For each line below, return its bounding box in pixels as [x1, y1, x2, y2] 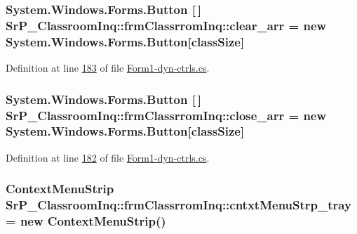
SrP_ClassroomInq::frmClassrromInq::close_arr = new [6, 106, 327, 124]
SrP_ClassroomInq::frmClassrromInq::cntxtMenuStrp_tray [6, 196, 351, 214]
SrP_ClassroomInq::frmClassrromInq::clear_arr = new [6, 16, 327, 34]
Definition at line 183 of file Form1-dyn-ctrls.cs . [6, 60, 210, 75]
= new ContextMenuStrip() [6, 212, 166, 230]
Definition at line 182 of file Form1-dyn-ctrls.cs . [6, 150, 210, 164]
